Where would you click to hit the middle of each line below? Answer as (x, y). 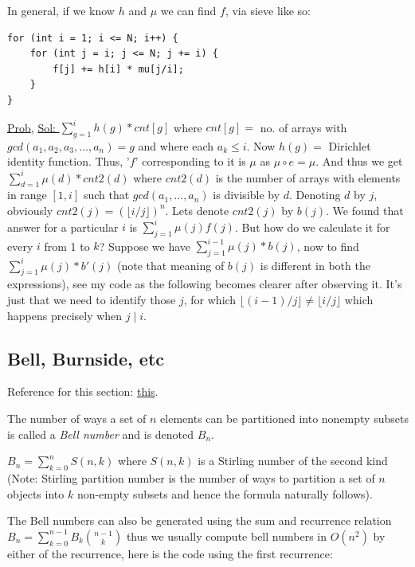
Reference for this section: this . (83, 391)
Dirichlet (350, 145)
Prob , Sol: (31, 127)
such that (106, 195)
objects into (36, 493)
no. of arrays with (303, 127)
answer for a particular (63, 227)
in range (27, 195)
